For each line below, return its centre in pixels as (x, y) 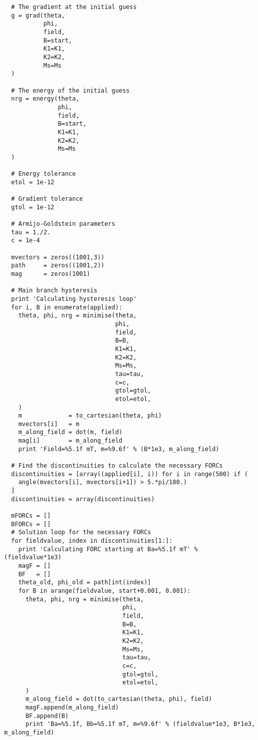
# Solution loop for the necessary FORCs (81, 532)
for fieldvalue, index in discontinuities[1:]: (92, 541)
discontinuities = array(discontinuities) (83, 499)
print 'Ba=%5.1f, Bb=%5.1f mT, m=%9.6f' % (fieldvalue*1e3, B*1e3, (140, 724)
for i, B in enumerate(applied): (67, 307)
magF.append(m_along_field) (72, 708)
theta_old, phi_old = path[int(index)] (85, 583)
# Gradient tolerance (47, 199)
